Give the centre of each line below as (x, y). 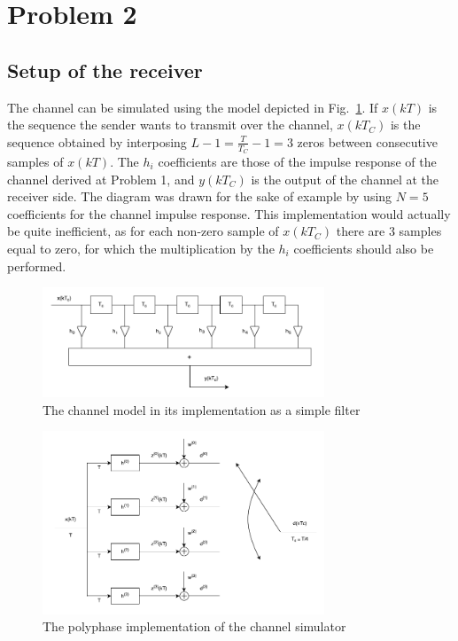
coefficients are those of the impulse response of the (297, 161)
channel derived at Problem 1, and (101, 179)
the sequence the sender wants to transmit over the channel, (170, 125)
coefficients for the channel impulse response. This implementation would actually (229, 213)
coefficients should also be (364, 248)
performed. (37, 266)
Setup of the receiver (105, 70)
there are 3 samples (389, 231)
